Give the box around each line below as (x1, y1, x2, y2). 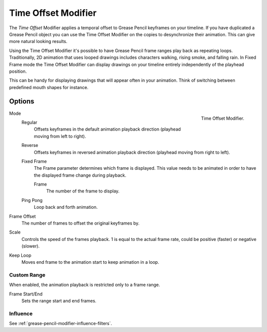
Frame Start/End (9, 291, 43, 297)
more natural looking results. (9, 39, 68, 45)
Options (9, 97, 35, 106)
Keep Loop (9, 252, 32, 258)
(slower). (21, 243, 40, 249)
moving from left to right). (34, 133, 87, 139)
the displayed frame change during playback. (34, 172, 127, 178)
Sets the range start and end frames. (21, 297, 96, 304)
